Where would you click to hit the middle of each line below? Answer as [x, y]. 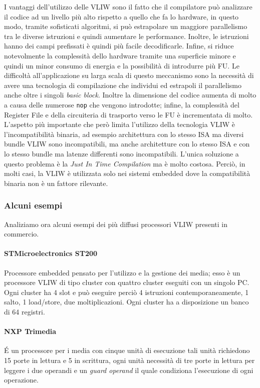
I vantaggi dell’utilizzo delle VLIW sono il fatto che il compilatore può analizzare [128, 6]
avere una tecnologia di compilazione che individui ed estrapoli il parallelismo [123, 85]
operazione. [21, 380]
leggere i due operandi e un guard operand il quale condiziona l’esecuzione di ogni [129, 370]
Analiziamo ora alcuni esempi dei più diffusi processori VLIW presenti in [116, 224]
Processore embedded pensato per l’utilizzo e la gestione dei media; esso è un [122, 272]
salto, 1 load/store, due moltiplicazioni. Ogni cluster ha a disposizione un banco [126, 302]
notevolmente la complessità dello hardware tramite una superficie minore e [120, 55]
